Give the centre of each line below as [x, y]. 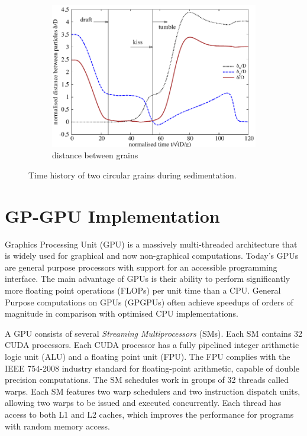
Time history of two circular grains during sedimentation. [133, 175]
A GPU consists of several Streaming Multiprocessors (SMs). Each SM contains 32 [154, 333]
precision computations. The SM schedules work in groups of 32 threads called [147, 380]
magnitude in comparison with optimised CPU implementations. [122, 313]
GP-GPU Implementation [112, 215]
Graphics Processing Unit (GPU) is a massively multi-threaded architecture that [151, 244]
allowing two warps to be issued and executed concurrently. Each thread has [143, 403]
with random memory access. [57, 426]
